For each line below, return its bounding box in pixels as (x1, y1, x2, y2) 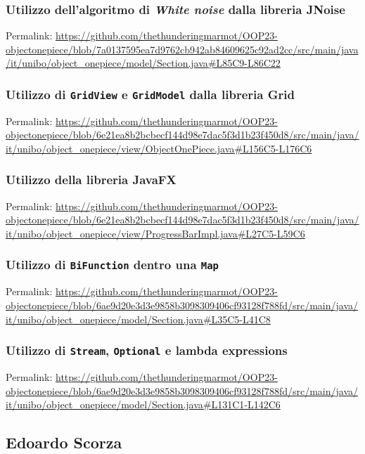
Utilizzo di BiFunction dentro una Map (6, 256, 219, 273)
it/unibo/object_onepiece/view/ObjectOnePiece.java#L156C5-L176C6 (6, 141, 312, 155)
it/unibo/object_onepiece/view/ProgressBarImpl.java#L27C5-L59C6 (6, 226, 305, 240)
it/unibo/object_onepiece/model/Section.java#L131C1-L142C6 (6, 397, 281, 412)
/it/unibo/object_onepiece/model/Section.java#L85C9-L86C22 (6, 56, 281, 70)
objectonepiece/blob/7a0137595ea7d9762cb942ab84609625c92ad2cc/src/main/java (6, 41, 359, 56)
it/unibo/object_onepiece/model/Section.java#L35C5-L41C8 (6, 311, 271, 326)
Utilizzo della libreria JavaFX (6, 171, 177, 188)
